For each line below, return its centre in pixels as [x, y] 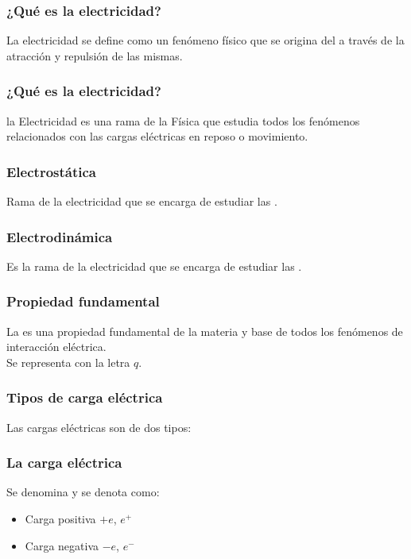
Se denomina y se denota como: [83, 492]
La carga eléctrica [64, 463]
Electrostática [51, 171]
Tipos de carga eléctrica [85, 397]
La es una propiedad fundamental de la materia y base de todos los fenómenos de [205, 331]
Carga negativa [62, 545]
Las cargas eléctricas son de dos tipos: [99, 427]
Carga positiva [60, 519]
